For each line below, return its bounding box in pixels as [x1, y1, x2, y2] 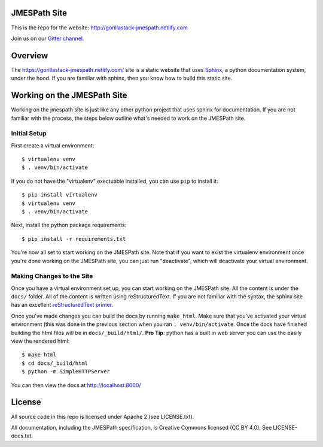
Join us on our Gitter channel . [11, 35, 84, 42]
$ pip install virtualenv [22, 192, 98, 198]
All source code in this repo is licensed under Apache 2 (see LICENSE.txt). [11, 413, 194, 420]
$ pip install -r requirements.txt [22, 235, 126, 242]
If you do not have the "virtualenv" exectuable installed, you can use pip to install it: [11, 177, 218, 185]
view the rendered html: [11, 337, 70, 345]
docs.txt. [11, 432, 33, 440]
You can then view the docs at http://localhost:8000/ [11, 381, 141, 389]
